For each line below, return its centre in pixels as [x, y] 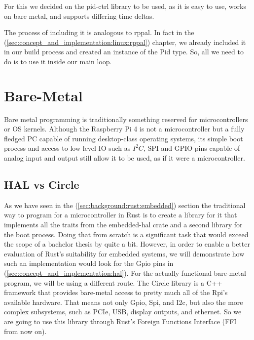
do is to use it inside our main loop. [58, 61]
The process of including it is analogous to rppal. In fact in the [99, 32]
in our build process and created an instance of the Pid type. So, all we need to [124, 52]
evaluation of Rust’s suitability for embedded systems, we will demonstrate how [124, 253]
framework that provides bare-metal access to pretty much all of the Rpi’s [116, 292]
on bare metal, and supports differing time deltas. [79, 16]
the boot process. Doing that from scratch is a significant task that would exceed [126, 234]
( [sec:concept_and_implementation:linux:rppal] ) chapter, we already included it [125, 42]
